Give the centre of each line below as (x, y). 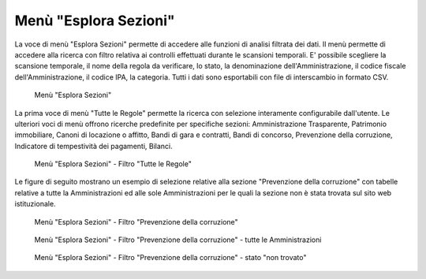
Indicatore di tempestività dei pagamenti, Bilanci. (93, 146)
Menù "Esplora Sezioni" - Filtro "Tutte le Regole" (113, 164)
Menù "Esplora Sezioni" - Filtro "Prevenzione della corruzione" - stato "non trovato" (170, 258)
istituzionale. (35, 204)
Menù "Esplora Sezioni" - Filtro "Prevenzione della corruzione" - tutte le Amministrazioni (178, 240)
